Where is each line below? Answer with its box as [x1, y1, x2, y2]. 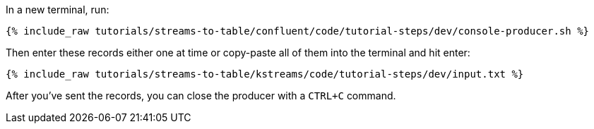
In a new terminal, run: [6, 4, 109, 16]
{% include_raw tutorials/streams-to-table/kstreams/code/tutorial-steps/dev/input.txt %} [6, 68, 524, 80]
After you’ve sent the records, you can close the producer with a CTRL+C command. [6, 90, 396, 102]
